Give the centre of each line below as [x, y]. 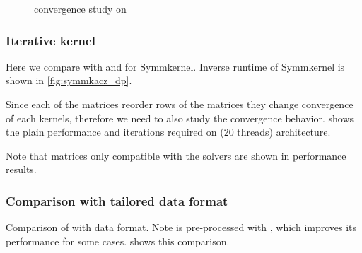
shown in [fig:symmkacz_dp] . [69, 80]
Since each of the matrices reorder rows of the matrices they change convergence [180, 104]
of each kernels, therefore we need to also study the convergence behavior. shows [180, 118]
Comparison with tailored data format [117, 200]
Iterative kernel [51, 40]
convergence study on [80, 8]
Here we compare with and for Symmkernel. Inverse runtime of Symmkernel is [175, 66]
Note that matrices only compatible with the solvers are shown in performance [176, 155]
